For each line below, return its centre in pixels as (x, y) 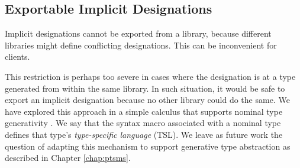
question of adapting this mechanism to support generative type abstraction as (148, 146)
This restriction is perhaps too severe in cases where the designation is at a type (150, 76)
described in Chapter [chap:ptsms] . (68, 158)
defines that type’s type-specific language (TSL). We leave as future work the (144, 134)
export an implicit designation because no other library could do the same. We (147, 100)
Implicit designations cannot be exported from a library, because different (138, 33)
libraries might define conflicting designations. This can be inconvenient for (141, 45)
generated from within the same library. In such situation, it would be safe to (145, 88)
